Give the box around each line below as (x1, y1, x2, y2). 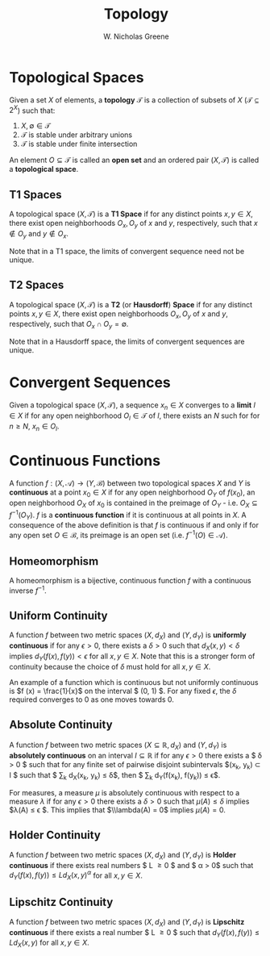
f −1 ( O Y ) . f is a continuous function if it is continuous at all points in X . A (9, 509, 247, 521)
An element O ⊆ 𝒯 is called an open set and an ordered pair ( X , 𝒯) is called (9, 155, 260, 165)
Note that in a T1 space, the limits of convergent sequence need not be (9, 246, 245, 256)
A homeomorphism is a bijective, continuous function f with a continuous (9, 575, 252, 585)
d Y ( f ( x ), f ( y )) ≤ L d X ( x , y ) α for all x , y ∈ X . (9, 869, 143, 882)
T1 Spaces (9, 187, 63, 202)
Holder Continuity (9, 829, 102, 842)
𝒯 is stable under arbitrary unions (20, 130, 132, 140)
